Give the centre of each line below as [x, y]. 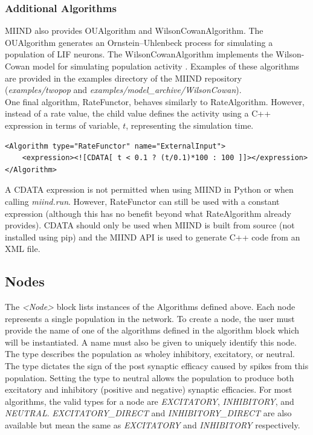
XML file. [23, 249]
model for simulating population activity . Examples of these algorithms [166, 66]
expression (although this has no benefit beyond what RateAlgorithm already [148, 213]
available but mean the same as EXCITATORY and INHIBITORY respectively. [153, 425]
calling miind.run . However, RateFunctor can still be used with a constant [142, 201]
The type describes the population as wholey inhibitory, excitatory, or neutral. [150, 354]
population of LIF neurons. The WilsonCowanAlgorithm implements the [139, 54]
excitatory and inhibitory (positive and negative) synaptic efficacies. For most [149, 389]
